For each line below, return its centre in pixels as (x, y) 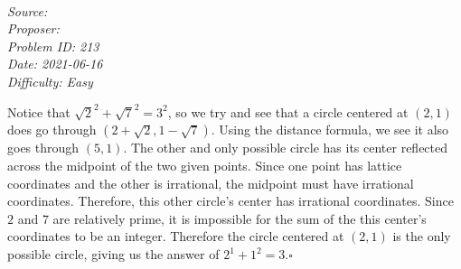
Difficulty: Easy (50, 81)
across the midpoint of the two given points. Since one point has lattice (205, 166)
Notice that (39, 111)
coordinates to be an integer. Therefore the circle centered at (176, 236)
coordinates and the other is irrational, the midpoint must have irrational (211, 183)
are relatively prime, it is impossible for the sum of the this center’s (240, 218)
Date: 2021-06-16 (55, 64)
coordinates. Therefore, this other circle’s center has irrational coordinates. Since (230, 201)
